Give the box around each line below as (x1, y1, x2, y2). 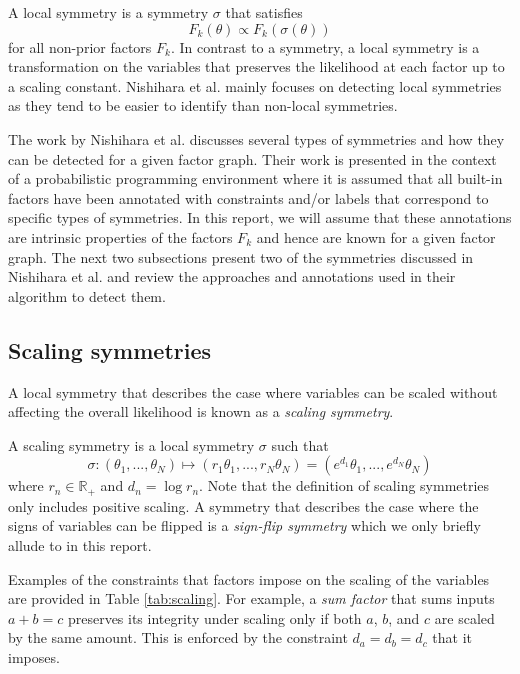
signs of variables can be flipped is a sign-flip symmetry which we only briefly (8, 515, 482, 536)
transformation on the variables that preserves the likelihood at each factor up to (8, 56, 505, 77)
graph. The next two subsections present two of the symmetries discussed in (8, 246, 474, 267)
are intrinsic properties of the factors (8, 226, 233, 247)
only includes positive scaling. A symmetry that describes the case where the (8, 495, 479, 516)
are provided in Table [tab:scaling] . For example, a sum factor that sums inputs (8, 588, 495, 609)
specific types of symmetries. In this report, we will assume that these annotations (8, 207, 512, 228)
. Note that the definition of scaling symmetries (199, 475, 490, 496)
